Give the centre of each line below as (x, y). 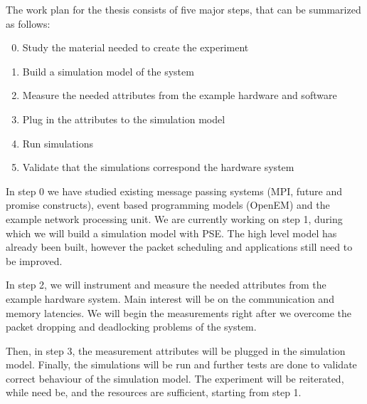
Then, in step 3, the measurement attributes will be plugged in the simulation (176, 350)
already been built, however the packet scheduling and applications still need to (179, 247)
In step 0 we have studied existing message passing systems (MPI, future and (174, 191)
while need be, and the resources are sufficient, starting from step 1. (154, 392)
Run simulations (58, 143)
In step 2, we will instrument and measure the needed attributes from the (166, 285)
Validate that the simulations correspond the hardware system (158, 167)
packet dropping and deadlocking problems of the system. (131, 327)
